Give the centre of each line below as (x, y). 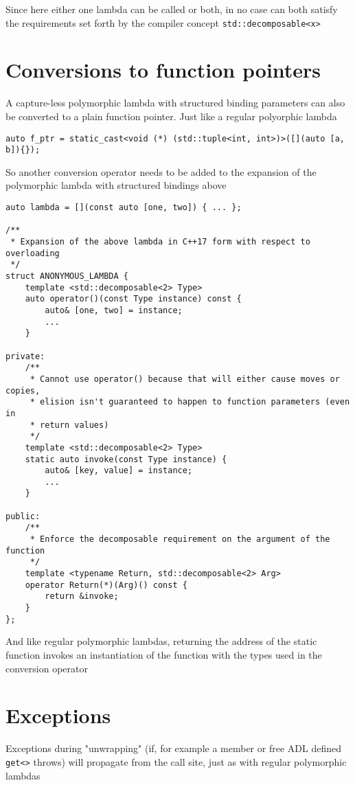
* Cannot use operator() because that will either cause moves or (185, 379)
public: (23, 516)
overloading (33, 253)
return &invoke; (82, 596)
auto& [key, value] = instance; (119, 471)
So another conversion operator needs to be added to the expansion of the (161, 171)
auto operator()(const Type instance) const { (133, 299)
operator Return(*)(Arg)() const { (106, 585)
